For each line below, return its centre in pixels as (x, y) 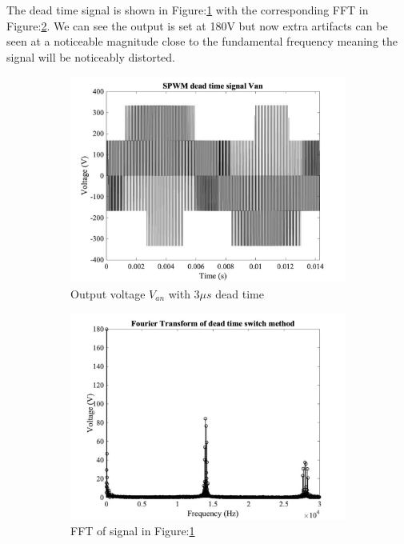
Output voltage (108, 293)
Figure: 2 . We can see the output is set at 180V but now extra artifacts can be (197, 25)
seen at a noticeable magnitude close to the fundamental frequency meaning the (202, 41)
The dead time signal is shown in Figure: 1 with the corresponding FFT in (188, 10)
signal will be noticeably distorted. (91, 56)
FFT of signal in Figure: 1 (133, 531)
